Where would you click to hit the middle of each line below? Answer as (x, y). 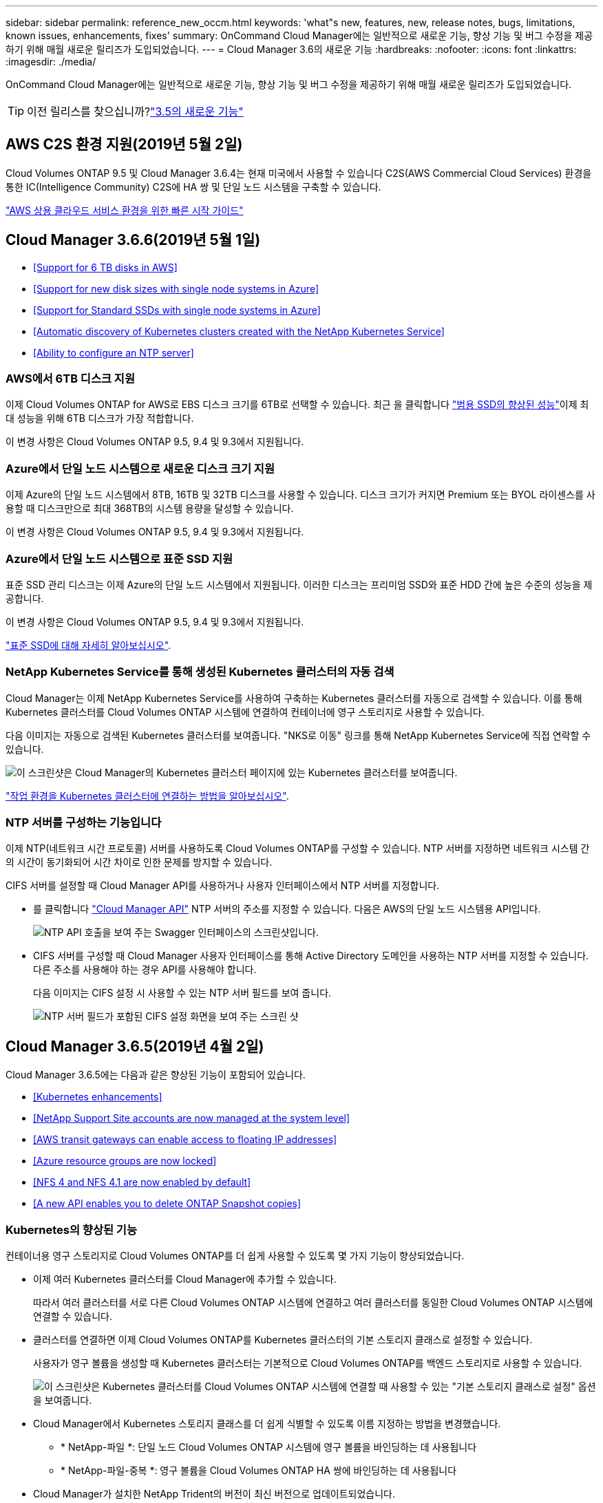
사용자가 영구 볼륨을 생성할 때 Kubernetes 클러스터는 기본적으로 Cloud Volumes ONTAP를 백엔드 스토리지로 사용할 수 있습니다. (308, 1363)
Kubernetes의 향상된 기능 (71, 1229)
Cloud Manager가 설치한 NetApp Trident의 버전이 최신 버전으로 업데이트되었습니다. (214, 1494)
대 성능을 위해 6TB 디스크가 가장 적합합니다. (100, 418)
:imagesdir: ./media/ (51, 62)
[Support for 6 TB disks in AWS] (105, 267)
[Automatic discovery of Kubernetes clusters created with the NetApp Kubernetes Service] (239, 331)
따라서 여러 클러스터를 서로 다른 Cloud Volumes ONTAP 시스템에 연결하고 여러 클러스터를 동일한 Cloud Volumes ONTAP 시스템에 (313, 1303)
